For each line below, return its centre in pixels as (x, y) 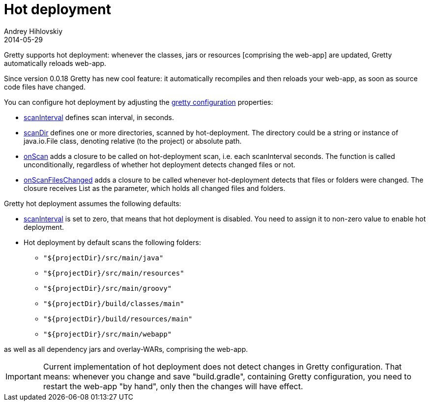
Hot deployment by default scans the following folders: (112, 242)
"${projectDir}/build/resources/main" (118, 319)
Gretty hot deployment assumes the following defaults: (93, 203)
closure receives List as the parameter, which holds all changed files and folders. (155, 188)
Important (23, 376)
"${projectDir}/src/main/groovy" (108, 288)
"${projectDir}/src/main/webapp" (108, 334)
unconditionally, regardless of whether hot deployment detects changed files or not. (160, 164)
